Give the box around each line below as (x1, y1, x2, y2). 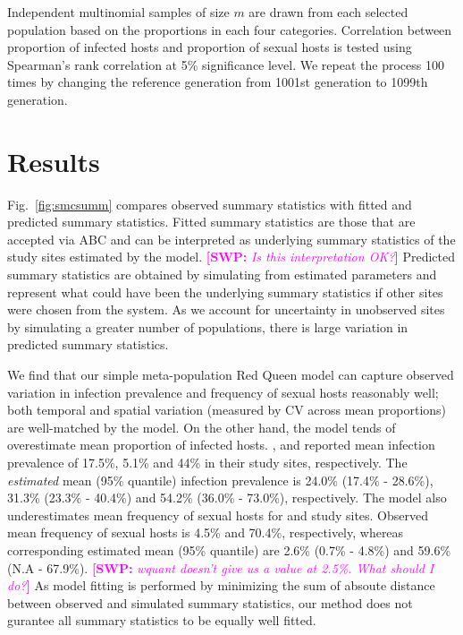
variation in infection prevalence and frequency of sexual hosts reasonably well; (7, 382, 439, 401)
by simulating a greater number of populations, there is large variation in (7, 317, 408, 336)
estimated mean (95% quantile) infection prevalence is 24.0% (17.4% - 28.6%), (7, 470, 434, 489)
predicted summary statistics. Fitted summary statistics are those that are (7, 212, 416, 231)
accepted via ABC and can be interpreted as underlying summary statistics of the (7, 229, 456, 248)
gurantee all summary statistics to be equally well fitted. (7, 611, 316, 630)
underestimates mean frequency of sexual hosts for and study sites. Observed (7, 505, 429, 524)
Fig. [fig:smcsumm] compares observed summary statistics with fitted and (7, 194, 412, 213)
